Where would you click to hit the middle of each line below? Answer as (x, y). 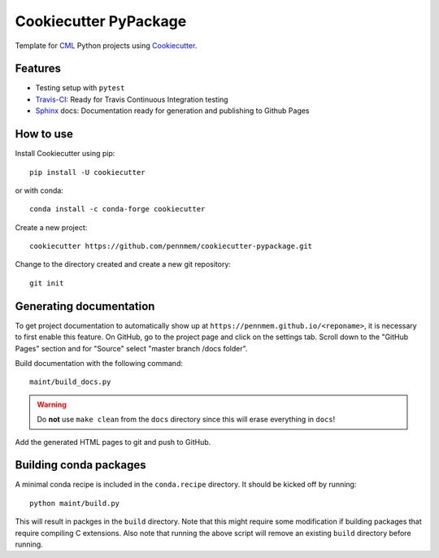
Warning (52, 404)
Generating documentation (85, 306)
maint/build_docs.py (70, 382)
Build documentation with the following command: (99, 363)
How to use (44, 134)
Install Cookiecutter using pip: (65, 154)
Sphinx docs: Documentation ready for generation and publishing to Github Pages (172, 111)
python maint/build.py (75, 503)
